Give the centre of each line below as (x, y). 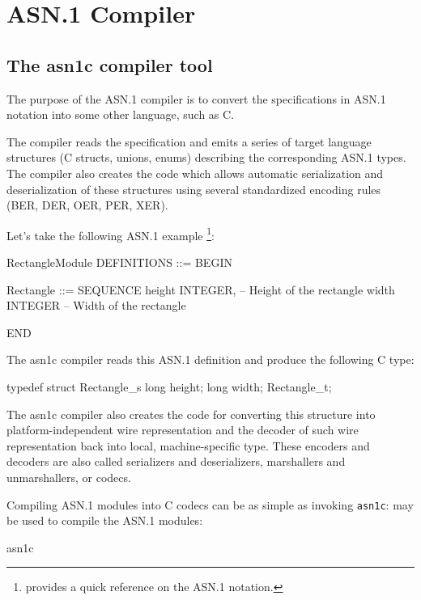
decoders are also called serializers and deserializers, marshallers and (176, 461)
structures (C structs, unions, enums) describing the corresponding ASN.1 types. (206, 157)
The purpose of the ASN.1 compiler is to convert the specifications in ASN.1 (196, 98)
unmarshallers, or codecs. (69, 477)
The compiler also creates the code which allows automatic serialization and (195, 173)
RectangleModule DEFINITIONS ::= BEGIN (119, 262)
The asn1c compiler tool (110, 64)
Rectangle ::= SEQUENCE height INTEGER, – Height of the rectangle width (201, 289)
